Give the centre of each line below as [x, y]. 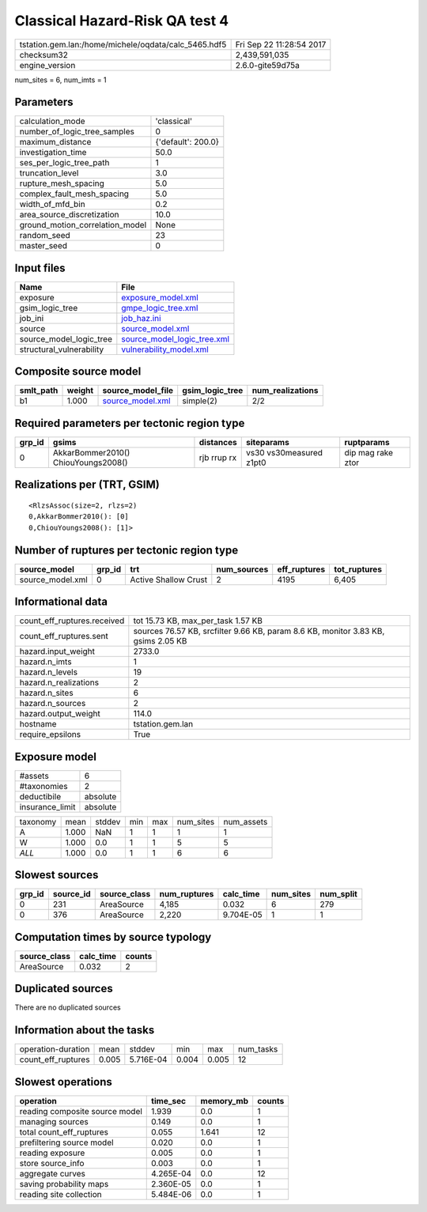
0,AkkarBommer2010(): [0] [79, 517]
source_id [72, 894]
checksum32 [44, 55]
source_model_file [138, 391]
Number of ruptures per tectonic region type [127, 550]
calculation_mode [53, 121]
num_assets [246, 821]
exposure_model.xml [160, 297]
